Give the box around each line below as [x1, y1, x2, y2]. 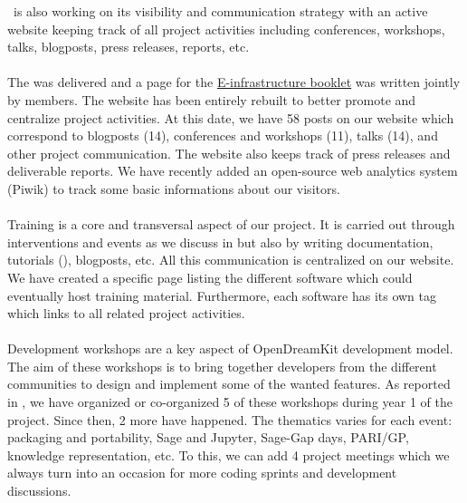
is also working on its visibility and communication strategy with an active [13, 2, 428, 20]
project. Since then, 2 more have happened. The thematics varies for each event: [7, 410, 453, 429]
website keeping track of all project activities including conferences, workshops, [7, 19, 445, 38]
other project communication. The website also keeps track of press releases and [7, 143, 451, 162]
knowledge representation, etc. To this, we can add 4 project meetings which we [7, 445, 450, 464]
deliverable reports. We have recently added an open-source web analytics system [7, 161, 458, 180]
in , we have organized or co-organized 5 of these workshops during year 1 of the [7, 392, 453, 411]
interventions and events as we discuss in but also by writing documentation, [7, 232, 434, 251]
